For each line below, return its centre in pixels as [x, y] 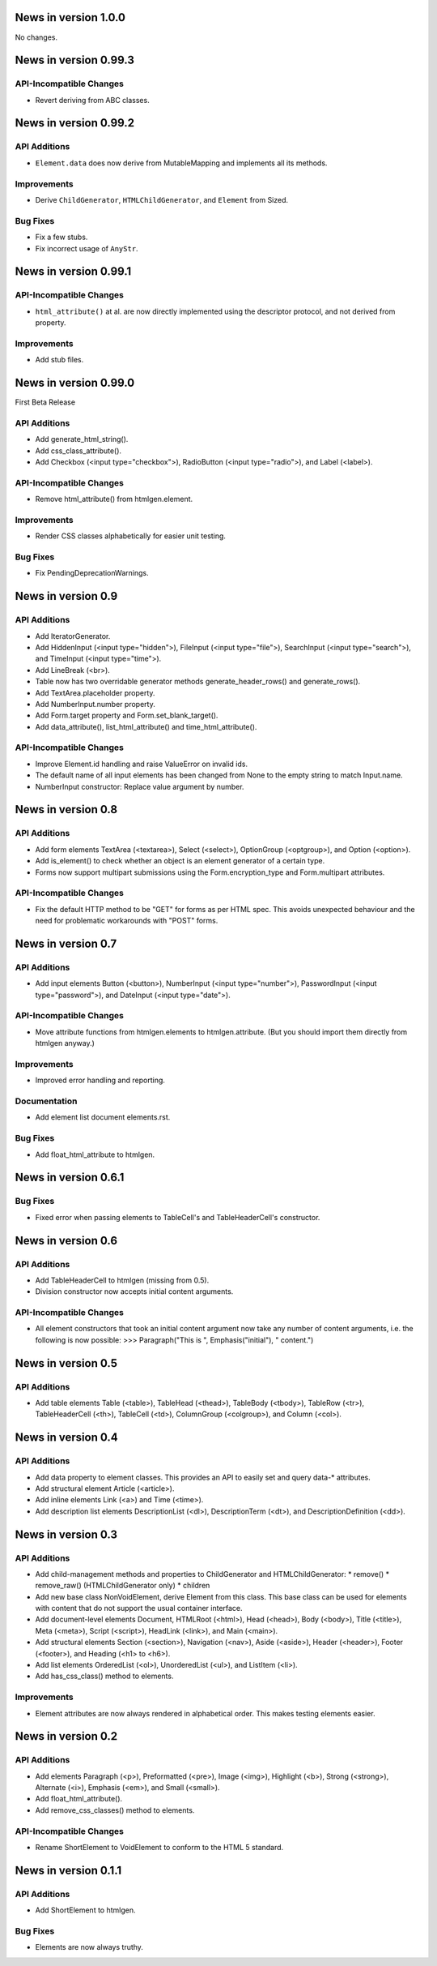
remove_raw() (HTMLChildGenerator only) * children [123, 1586]
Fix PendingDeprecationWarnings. [92, 573]
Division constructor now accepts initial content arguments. [134, 1291]
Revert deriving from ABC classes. [92, 100]
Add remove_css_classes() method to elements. [115, 1810]
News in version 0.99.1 [73, 272]
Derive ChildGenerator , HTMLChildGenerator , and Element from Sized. [162, 199]
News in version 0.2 [66, 1736]
